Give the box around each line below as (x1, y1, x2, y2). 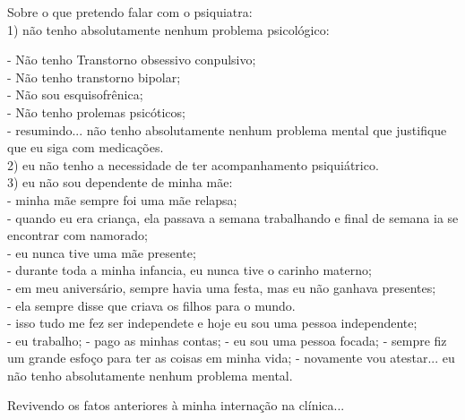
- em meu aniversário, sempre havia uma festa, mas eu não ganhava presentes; (7, 278, 436, 296)
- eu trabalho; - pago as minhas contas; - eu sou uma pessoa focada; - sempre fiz (7, 330, 447, 349)
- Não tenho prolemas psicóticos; (7, 102, 185, 121)
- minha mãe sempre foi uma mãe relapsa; (7, 190, 237, 209)
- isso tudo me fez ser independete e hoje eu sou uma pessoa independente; (7, 313, 418, 332)
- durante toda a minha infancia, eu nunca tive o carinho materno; (7, 261, 372, 279)
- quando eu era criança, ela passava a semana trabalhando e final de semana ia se (7, 208, 459, 227)
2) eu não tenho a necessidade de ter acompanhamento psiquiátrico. (7, 155, 379, 174)
